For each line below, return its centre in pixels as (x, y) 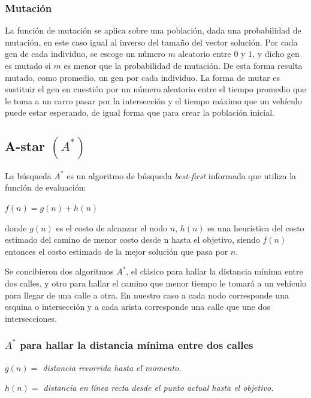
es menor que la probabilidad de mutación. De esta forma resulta (183, 65)
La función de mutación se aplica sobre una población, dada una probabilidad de (153, 30)
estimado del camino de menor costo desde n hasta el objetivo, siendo (132, 239)
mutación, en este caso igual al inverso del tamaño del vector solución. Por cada (151, 42)
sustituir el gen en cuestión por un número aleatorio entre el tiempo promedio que (155, 89)
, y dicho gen (276, 54)
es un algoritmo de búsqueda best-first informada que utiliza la (182, 175)
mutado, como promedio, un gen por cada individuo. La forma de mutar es (142, 77)
